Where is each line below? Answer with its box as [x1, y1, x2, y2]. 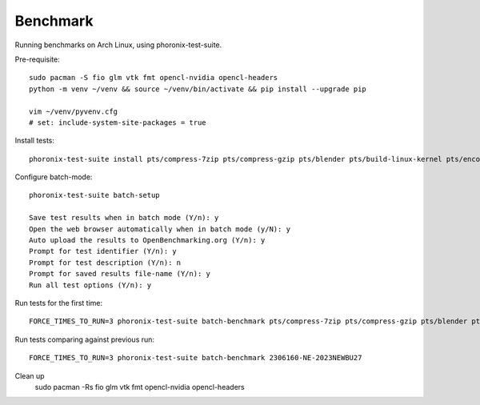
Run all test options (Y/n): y [29, 280, 152, 290]
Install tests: [14, 136, 55, 146]
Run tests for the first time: [14, 298, 103, 307]
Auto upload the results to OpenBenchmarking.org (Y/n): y [29, 236, 266, 245]
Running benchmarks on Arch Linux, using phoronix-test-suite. [14, 40, 222, 50]
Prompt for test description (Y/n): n [29, 258, 182, 267]
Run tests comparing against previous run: [14, 335, 155, 344]
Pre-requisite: [14, 54, 60, 64]
